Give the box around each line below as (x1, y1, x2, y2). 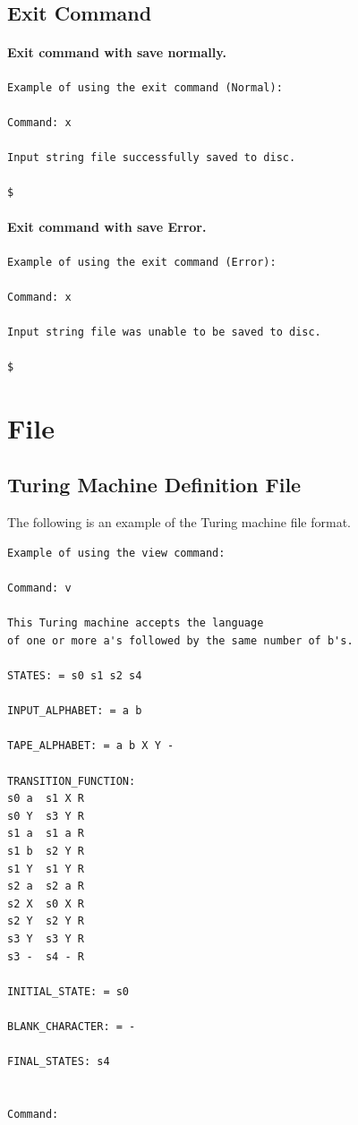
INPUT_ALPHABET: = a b (7, 704, 142, 718)
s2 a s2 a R (7, 880, 84, 893)
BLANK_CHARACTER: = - (7, 1019, 136, 1033)
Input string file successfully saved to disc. (7, 150, 296, 164)
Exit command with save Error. (7, 217, 207, 236)
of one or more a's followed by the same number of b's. (7, 634, 354, 647)
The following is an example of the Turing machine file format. (7, 513, 351, 532)
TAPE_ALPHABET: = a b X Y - (7, 739, 175, 753)
